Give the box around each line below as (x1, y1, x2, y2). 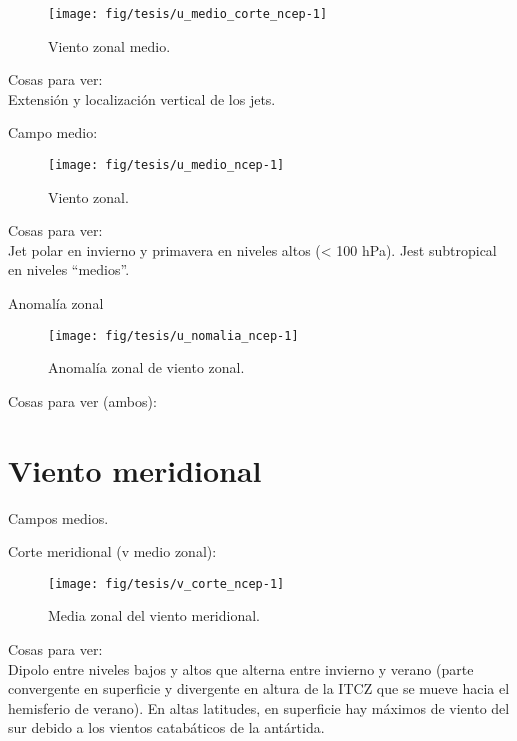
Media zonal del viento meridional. (48, 605, 261, 626)
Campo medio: (8, 122, 98, 143)
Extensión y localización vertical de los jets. (8, 88, 276, 109)
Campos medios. (8, 507, 109, 528)
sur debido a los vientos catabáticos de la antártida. (8, 717, 325, 738)
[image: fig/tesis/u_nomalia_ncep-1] (48, 328, 299, 343)
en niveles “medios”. (8, 259, 130, 280)
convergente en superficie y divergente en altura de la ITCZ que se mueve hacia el (8, 678, 510, 699)
